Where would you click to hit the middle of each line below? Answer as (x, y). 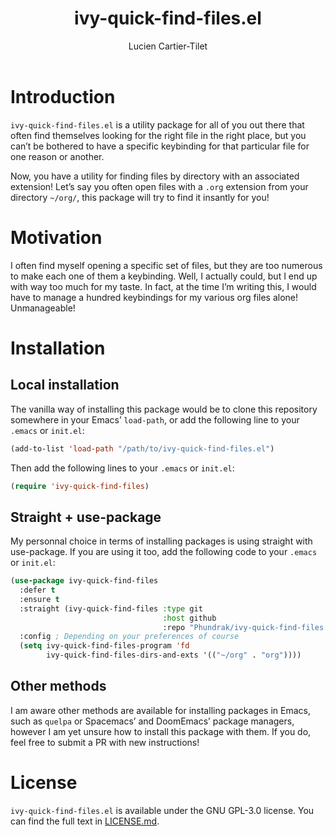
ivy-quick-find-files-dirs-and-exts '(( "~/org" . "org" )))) (174, 655)
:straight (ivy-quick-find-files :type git (111, 608)
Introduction (63, 96)
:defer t (37, 590)
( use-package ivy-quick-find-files (84, 581)
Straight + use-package (86, 517)
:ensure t (39, 599)
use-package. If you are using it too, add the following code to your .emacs (164, 552)
